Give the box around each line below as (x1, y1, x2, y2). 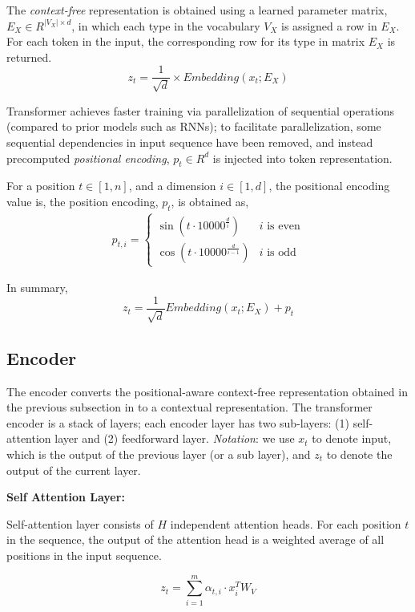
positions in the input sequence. (6, 546, 162, 563)
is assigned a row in (281, 17, 377, 34)
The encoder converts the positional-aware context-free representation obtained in (6, 383, 408, 399)
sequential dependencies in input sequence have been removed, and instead (6, 134, 373, 151)
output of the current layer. (6, 461, 141, 478)
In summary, (6, 279, 68, 296)
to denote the (326, 446, 393, 463)
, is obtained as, (171, 193, 249, 209)
